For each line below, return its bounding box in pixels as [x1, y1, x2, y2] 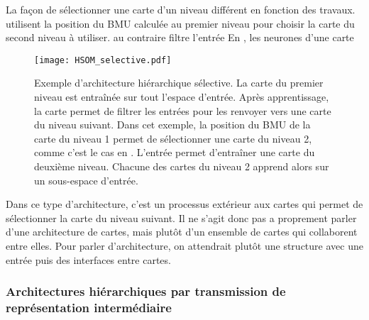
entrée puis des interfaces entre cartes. [6, 252, 171, 267]
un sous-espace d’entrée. [34, 172, 138, 187]
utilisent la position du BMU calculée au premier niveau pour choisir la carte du [6, 16, 355, 31]
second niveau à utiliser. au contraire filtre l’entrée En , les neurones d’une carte [6, 30, 354, 45]
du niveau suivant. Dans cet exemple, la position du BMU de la [34, 117, 311, 132]
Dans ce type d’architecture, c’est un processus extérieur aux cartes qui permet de [6, 197, 363, 211]
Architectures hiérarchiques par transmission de [6, 282, 286, 300]
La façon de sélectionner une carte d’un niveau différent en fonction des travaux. [6, 2, 356, 16]
